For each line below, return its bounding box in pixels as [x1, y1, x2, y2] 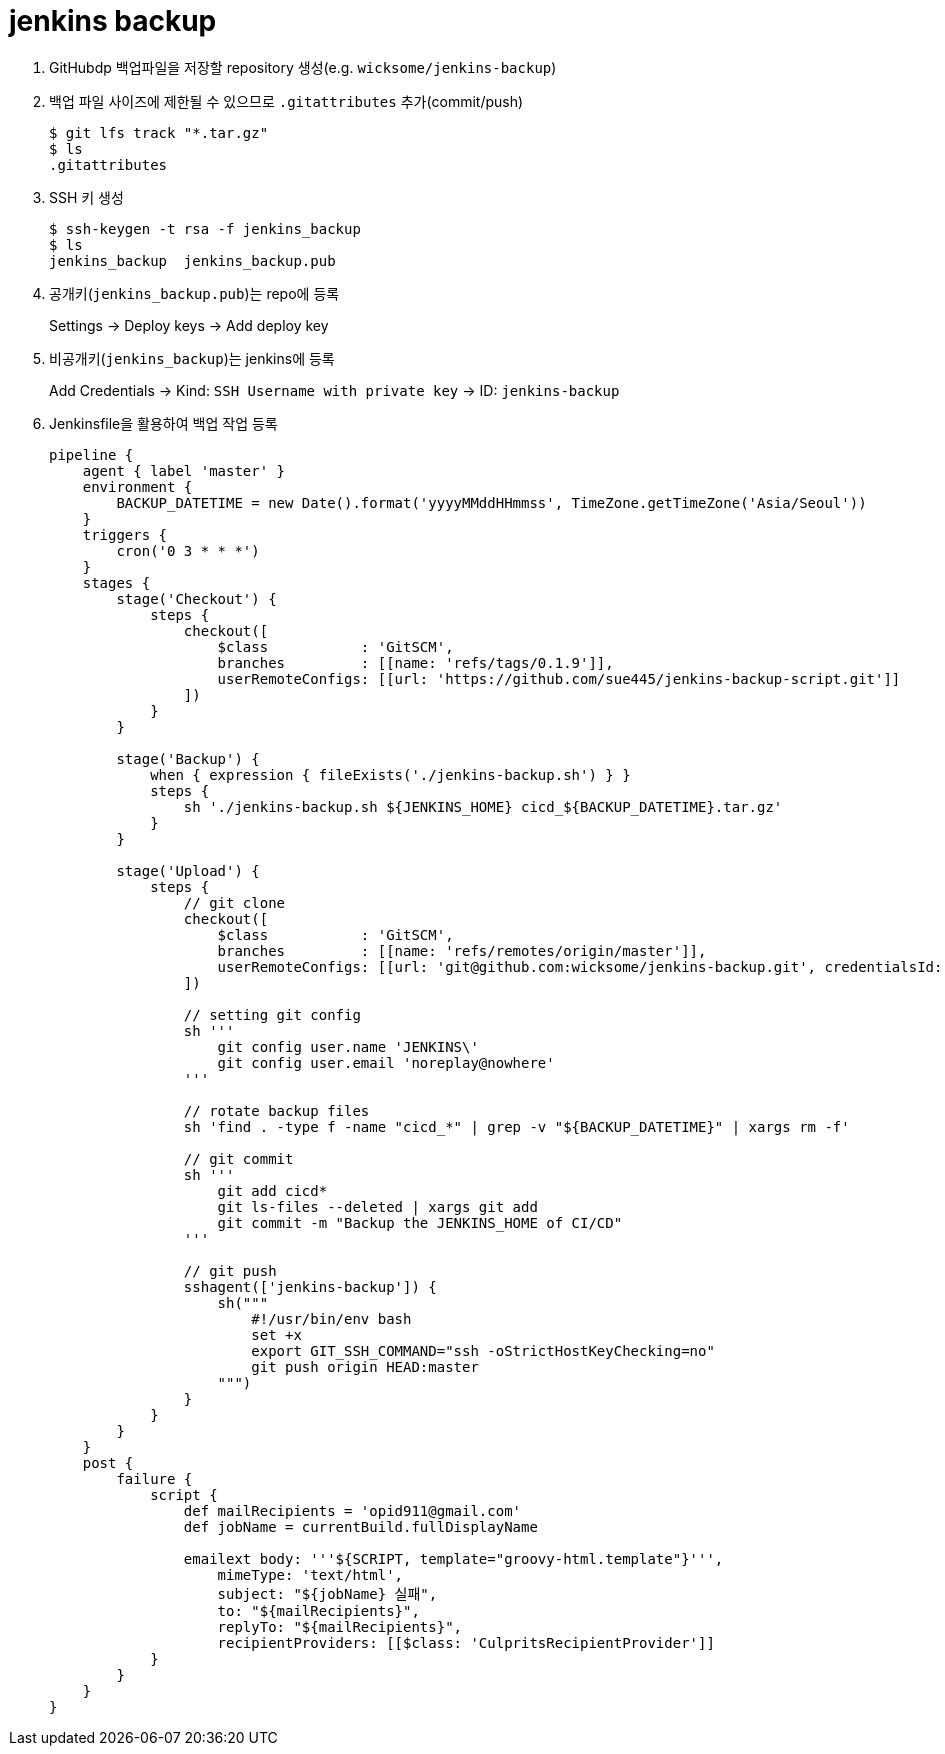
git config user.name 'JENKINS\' [217, 1038, 479, 1055]
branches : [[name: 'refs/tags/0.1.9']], [217, 654, 614, 671]
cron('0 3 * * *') [116, 542, 260, 559]
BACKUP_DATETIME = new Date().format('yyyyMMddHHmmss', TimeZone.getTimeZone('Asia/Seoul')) [116, 494, 867, 511]
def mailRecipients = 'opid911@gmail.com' [183, 1502, 522, 1519]
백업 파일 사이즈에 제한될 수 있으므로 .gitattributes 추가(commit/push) [49, 92, 524, 110]
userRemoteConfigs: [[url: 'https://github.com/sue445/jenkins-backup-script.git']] [217, 670, 901, 687]
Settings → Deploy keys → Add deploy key [49, 316, 329, 334]
